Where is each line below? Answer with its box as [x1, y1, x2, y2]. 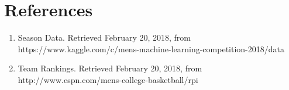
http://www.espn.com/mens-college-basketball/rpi [18, 73, 198, 85]
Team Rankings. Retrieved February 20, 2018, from [18, 62, 202, 74]
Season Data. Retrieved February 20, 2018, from [18, 31, 191, 44]
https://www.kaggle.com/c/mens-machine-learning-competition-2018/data [18, 42, 284, 55]
